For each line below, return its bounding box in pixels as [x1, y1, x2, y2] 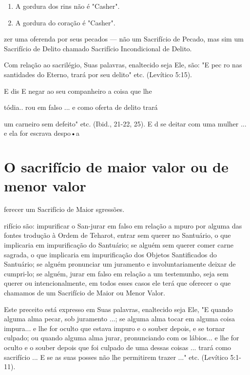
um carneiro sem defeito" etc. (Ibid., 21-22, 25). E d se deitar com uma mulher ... [4, 118, 247, 128]
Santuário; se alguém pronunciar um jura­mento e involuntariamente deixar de [4, 259, 236, 269]
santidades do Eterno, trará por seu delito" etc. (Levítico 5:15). [4, 69, 192, 79]
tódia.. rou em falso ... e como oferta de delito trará [4, 102, 158, 112]
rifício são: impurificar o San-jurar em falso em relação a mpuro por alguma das [4, 220, 242, 230]
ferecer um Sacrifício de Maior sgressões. [4, 204, 125, 214]
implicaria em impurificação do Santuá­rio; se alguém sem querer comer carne [4, 240, 233, 250]
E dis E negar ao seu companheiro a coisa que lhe [4, 85, 152, 96]
